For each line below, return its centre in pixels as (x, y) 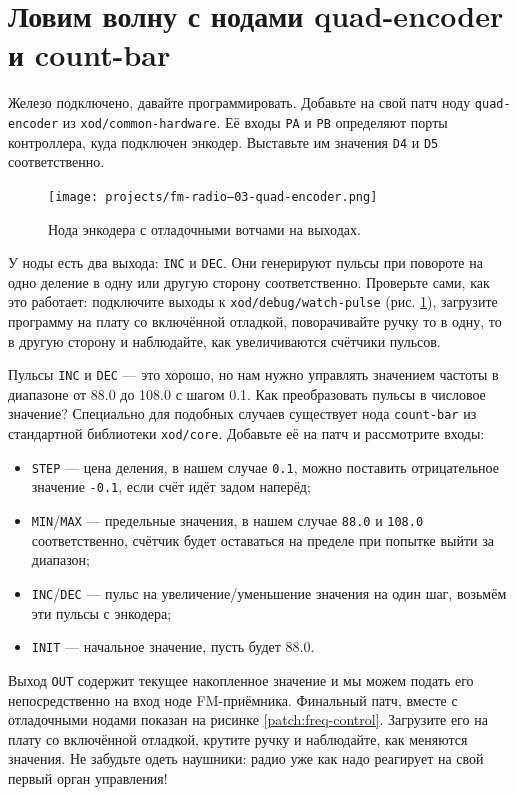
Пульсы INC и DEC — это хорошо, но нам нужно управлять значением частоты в (253, 374)
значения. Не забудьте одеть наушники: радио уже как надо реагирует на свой (246, 758)
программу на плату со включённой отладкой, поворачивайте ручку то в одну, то (255, 321)
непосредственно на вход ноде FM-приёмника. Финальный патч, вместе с (233, 699)
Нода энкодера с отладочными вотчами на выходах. (204, 228)
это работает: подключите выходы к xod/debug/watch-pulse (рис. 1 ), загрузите (253, 301)
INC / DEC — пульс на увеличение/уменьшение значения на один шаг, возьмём (269, 592)
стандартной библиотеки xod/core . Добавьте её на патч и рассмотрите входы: (246, 433)
